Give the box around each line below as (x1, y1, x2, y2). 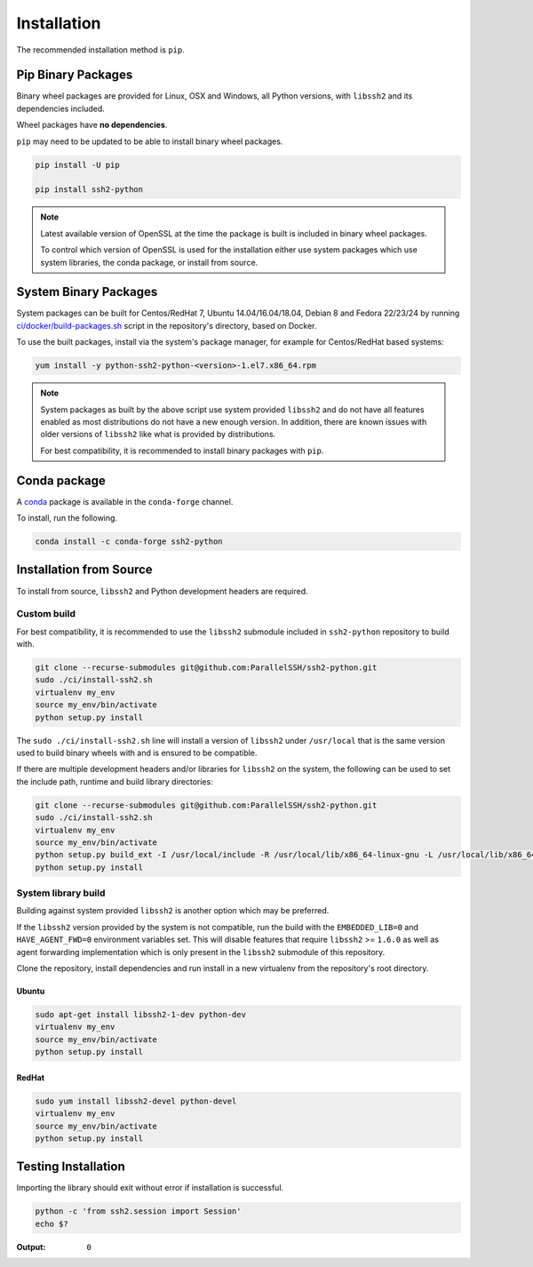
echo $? (35, 1218, 68, 1229)
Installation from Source (16, 562, 153, 578)
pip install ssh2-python (35, 185, 144, 195)
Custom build (16, 608, 76, 620)
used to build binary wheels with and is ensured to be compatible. (16, 747, 258, 758)
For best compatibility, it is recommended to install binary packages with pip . (40, 445, 324, 456)
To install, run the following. (16, 513, 118, 523)
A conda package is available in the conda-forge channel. (16, 496, 234, 506)
